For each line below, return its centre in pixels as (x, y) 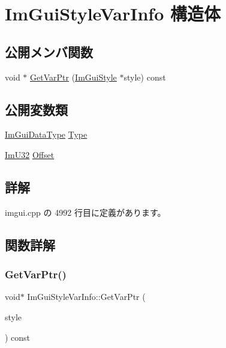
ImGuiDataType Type (46, 134)
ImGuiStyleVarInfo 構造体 (113, 14)
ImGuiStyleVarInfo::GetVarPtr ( (86, 297)
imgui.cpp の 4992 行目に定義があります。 (85, 212)
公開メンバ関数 (49, 51)
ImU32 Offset (30, 154)
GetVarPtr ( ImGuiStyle (73, 77)
